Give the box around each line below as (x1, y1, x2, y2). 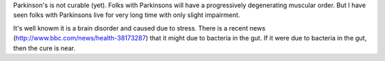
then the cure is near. (13, 43, 76, 52)
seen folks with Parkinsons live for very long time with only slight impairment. (13, 11, 240, 19)
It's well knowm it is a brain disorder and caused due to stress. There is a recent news (13, 23, 266, 32)
